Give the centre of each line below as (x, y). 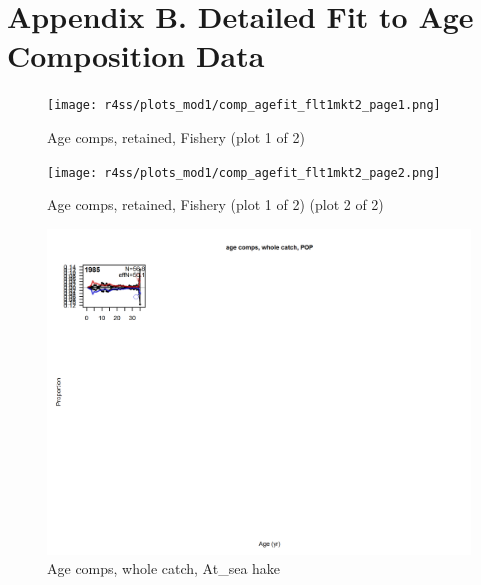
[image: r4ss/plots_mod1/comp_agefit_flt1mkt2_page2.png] (244, 172)
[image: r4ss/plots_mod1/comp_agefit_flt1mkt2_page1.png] (244, 105)
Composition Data (136, 55)
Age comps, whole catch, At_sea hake (164, 568)
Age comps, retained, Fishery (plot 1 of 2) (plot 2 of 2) (215, 204)
